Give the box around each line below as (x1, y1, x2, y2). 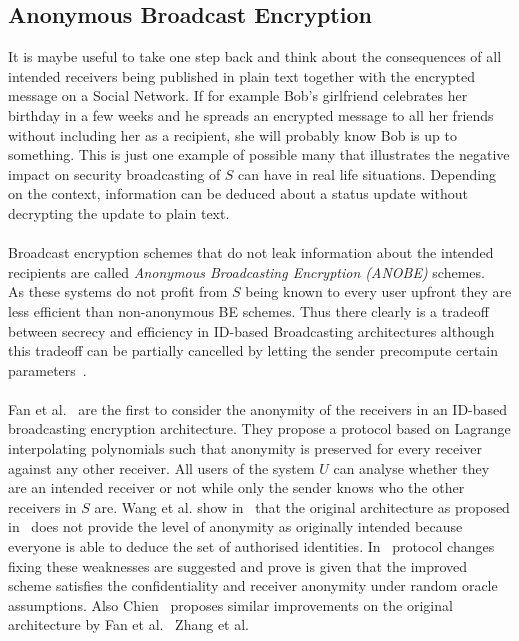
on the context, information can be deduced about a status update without (8, 183, 468, 204)
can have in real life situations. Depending (238, 163, 496, 184)
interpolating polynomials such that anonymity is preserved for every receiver (8, 438, 482, 459)
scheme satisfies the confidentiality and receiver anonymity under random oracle (8, 575, 498, 596)
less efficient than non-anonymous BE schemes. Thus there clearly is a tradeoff (8, 300, 489, 321)
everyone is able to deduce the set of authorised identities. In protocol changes (8, 536, 495, 557)
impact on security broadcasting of (8, 163, 221, 184)
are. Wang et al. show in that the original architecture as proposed (94, 496, 510, 517)
